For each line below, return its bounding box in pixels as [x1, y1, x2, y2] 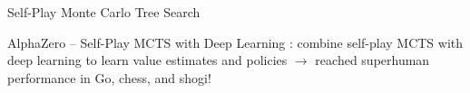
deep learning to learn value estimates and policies [7, 51, 288, 70]
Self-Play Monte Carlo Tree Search [7, 3, 201, 21]
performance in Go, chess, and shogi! [7, 68, 211, 87]
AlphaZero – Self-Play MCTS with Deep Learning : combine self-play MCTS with [7, 33, 464, 51]
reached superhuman [315, 51, 430, 70]
